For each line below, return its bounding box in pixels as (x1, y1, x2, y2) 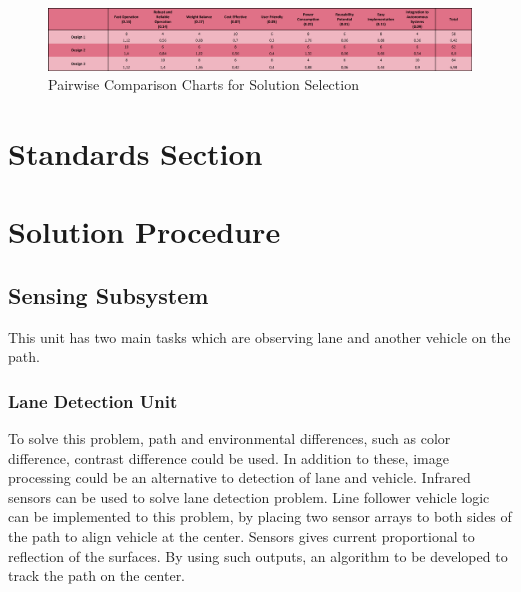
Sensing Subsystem (8, 279, 209, 310)
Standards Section (8, 132, 263, 173)
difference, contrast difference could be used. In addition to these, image (8, 447, 449, 468)
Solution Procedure (8, 211, 281, 252)
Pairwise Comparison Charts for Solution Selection (48, 74, 359, 95)
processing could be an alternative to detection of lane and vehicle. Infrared (8, 467, 471, 488)
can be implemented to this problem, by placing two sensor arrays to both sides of (8, 506, 512, 527)
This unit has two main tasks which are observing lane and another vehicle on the (8, 326, 511, 347)
